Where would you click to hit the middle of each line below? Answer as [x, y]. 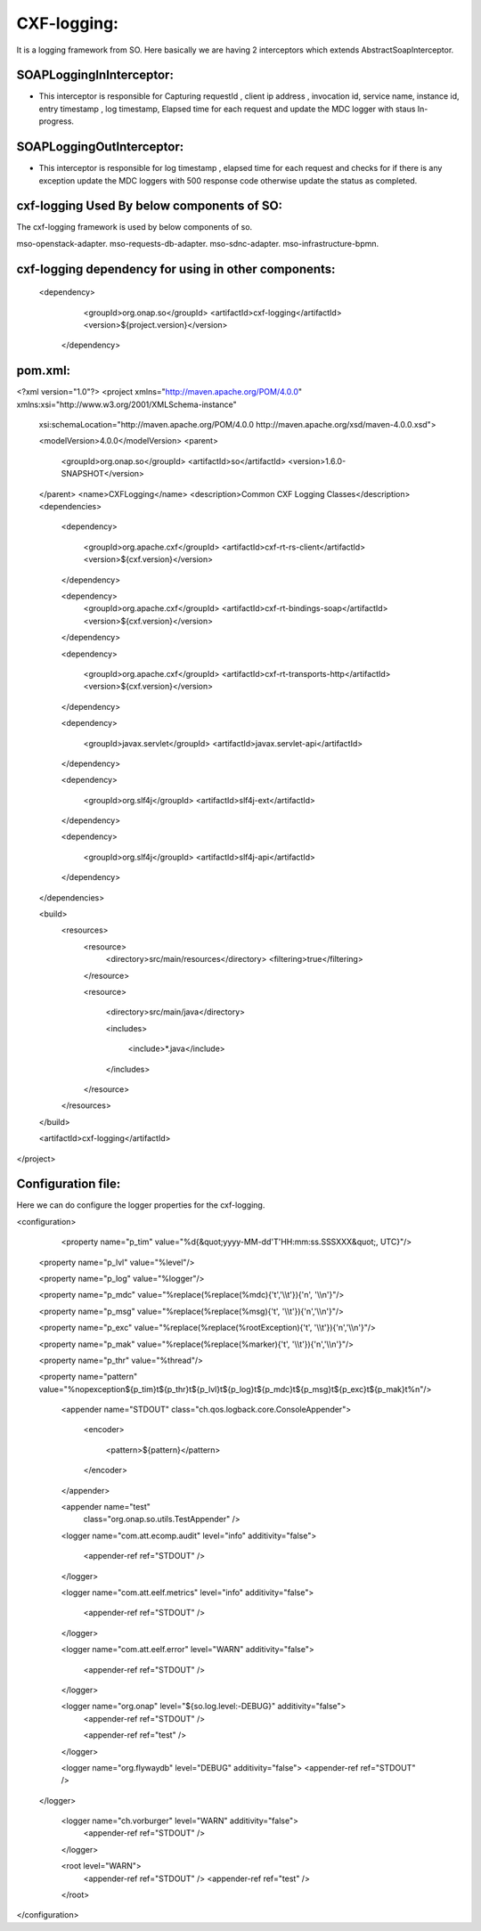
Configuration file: [69, 1184]
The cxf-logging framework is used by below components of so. [135, 227]
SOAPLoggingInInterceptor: [95, 75]
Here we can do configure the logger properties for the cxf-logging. [141, 1205]
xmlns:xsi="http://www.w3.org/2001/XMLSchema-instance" [126, 404]
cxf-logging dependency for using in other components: [176, 269]
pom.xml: [44, 371]
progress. [57, 121]
